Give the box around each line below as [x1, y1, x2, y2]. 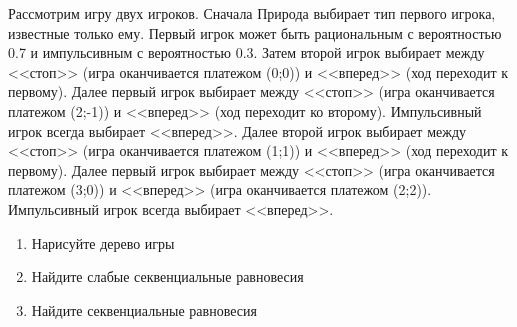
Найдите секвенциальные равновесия [31, 299, 257, 320]
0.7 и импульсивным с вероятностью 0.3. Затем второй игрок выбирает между [8, 42, 485, 63]
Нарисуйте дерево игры [31, 232, 175, 253]
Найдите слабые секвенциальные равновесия [31, 266, 304, 287]
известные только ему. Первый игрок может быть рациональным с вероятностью [8, 22, 502, 43]
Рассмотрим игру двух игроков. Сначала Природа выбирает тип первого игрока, [8, 3, 496, 23]
